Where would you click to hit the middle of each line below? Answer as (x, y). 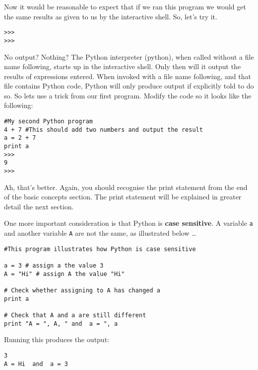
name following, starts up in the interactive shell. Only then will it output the (123, 66)
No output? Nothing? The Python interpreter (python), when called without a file (129, 56)
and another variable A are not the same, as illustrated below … (100, 233)
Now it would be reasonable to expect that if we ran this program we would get (125, 6)
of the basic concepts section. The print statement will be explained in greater (123, 197)
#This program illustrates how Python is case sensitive (100, 249)
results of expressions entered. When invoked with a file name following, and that (128, 76)
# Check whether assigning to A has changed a (82, 291)
